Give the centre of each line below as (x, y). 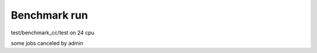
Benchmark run (49, 15)
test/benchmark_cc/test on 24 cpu (53, 33)
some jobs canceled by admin (47, 43)
